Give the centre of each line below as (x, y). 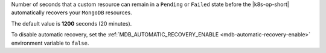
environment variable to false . (50, 43)
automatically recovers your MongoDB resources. (72, 13)
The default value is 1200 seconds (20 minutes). (72, 23)
